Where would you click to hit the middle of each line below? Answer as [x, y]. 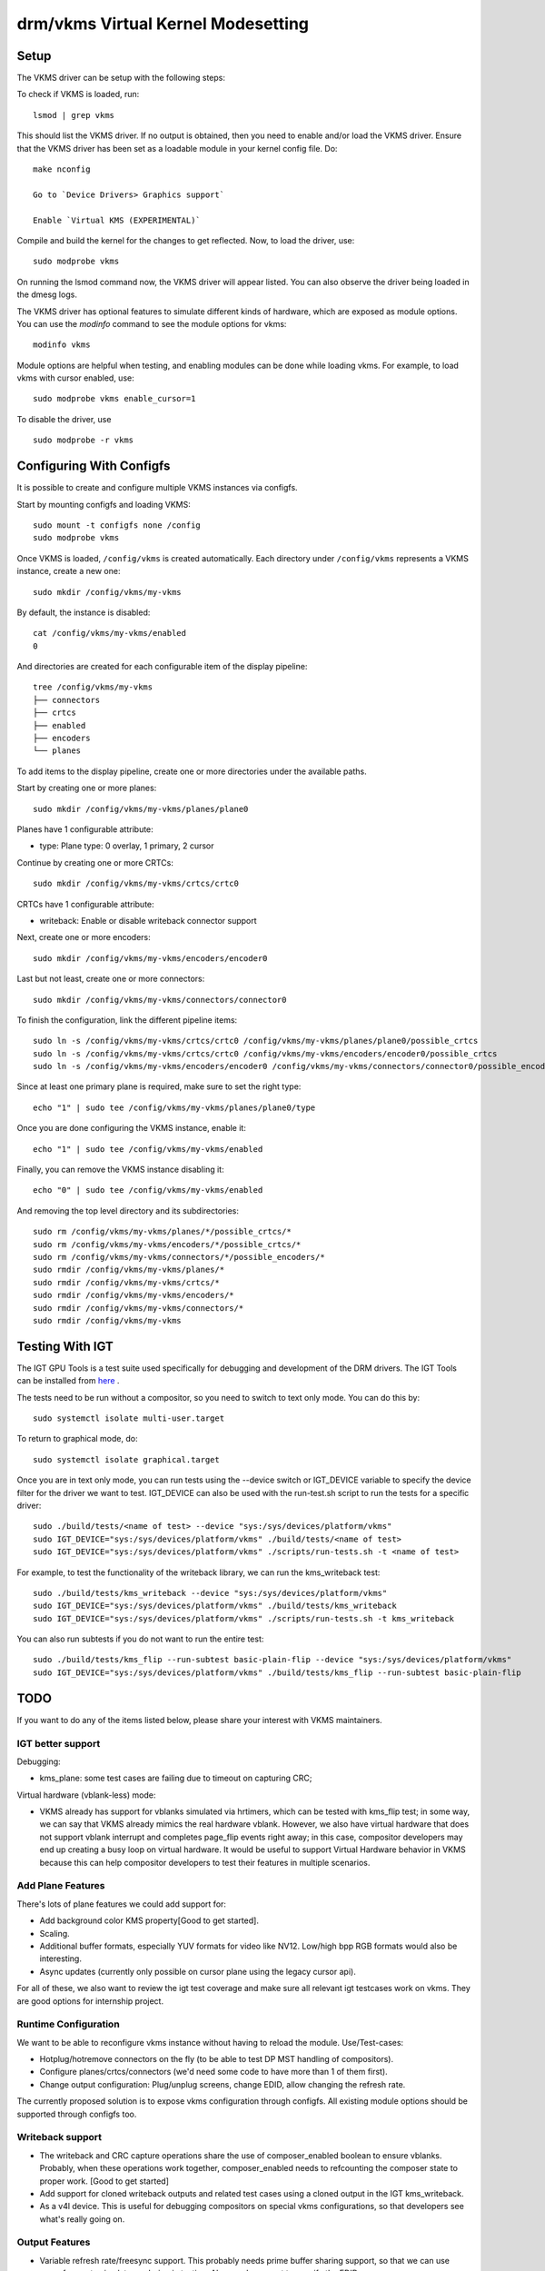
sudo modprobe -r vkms [84, 440]
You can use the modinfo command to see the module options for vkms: [152, 323]
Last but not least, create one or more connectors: [111, 979]
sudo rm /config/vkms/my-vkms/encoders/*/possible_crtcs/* [167, 1244]
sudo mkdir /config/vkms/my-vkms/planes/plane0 [141, 809]
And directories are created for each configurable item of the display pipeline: [162, 667]
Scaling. [54, 1933]
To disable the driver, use [64, 419]
